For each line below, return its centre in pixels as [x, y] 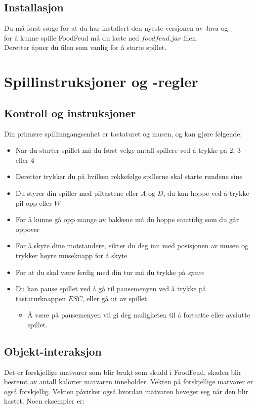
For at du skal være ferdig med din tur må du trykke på [101, 272]
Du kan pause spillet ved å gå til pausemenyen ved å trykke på [111, 289]
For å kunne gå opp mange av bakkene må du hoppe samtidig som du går [127, 219]
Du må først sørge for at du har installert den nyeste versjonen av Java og [116, 28]
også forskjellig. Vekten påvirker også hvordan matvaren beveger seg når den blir [126, 391]
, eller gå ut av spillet [115, 298]
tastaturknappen [41, 298]
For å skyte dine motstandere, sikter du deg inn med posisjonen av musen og [132, 246]
